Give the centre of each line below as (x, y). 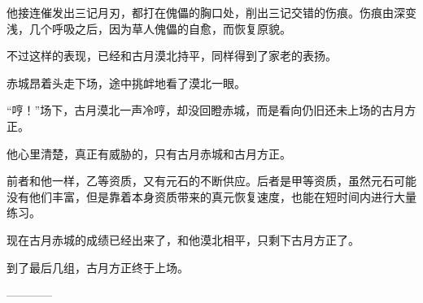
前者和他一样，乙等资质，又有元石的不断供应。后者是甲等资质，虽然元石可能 (211, 181)
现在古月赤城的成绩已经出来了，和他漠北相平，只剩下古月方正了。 (183, 239)
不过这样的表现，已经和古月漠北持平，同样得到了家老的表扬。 (172, 56)
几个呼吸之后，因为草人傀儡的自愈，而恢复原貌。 (160, 28)
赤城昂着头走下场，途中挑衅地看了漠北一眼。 (126, 82)
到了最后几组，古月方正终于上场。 (98, 267)
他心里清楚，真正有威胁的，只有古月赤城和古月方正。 (149, 153)
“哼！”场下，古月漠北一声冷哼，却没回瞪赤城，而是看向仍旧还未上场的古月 (206, 110)
